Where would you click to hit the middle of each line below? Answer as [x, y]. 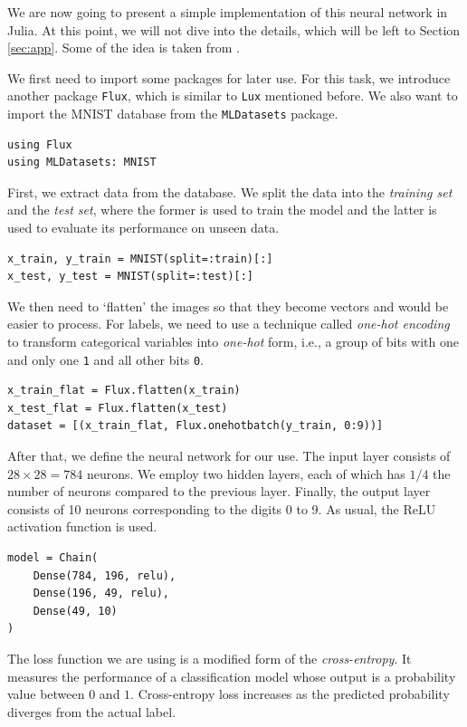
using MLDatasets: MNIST [82, 163]
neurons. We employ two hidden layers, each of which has [246, 473]
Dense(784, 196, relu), [105, 575]
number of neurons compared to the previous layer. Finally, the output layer [219, 491]
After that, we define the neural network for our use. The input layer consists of [229, 456]
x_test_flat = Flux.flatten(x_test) [118, 408]
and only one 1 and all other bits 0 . [106, 359]
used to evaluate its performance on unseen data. [143, 228]
